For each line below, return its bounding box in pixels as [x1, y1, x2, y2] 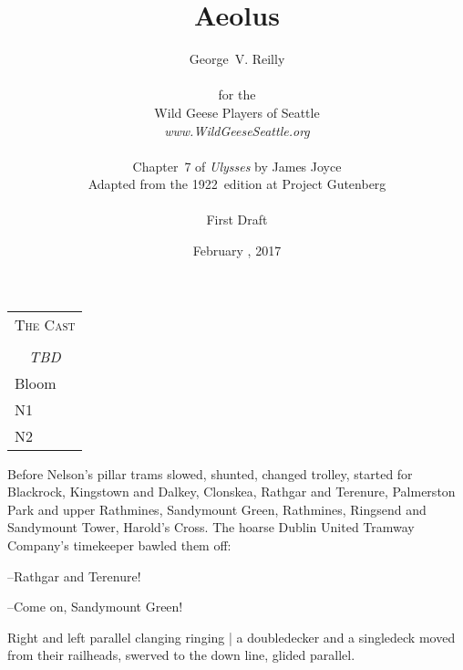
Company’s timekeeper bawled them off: [7, 536, 231, 555]
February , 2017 [192, 241, 282, 260]
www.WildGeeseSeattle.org [164, 120, 310, 140]
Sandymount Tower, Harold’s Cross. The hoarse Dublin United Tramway [7, 518, 415, 537]
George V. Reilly [189, 49, 285, 68]
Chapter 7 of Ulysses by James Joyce [132, 156, 342, 175]
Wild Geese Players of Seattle [154, 102, 320, 121]
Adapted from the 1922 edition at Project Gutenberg [87, 174, 386, 194]
